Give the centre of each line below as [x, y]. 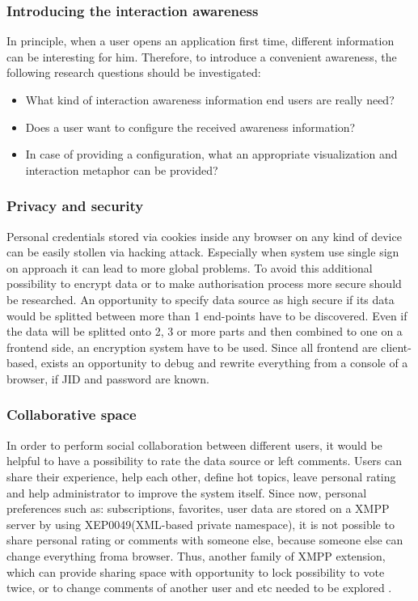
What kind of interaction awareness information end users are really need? [210, 99]
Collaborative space [72, 415]
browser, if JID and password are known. [108, 378]
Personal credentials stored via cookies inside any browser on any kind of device [204, 236]
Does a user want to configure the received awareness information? [190, 127]
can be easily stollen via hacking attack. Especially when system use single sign [203, 252]
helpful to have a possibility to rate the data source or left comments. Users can [205, 461]
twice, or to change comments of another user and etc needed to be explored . [199, 588]
